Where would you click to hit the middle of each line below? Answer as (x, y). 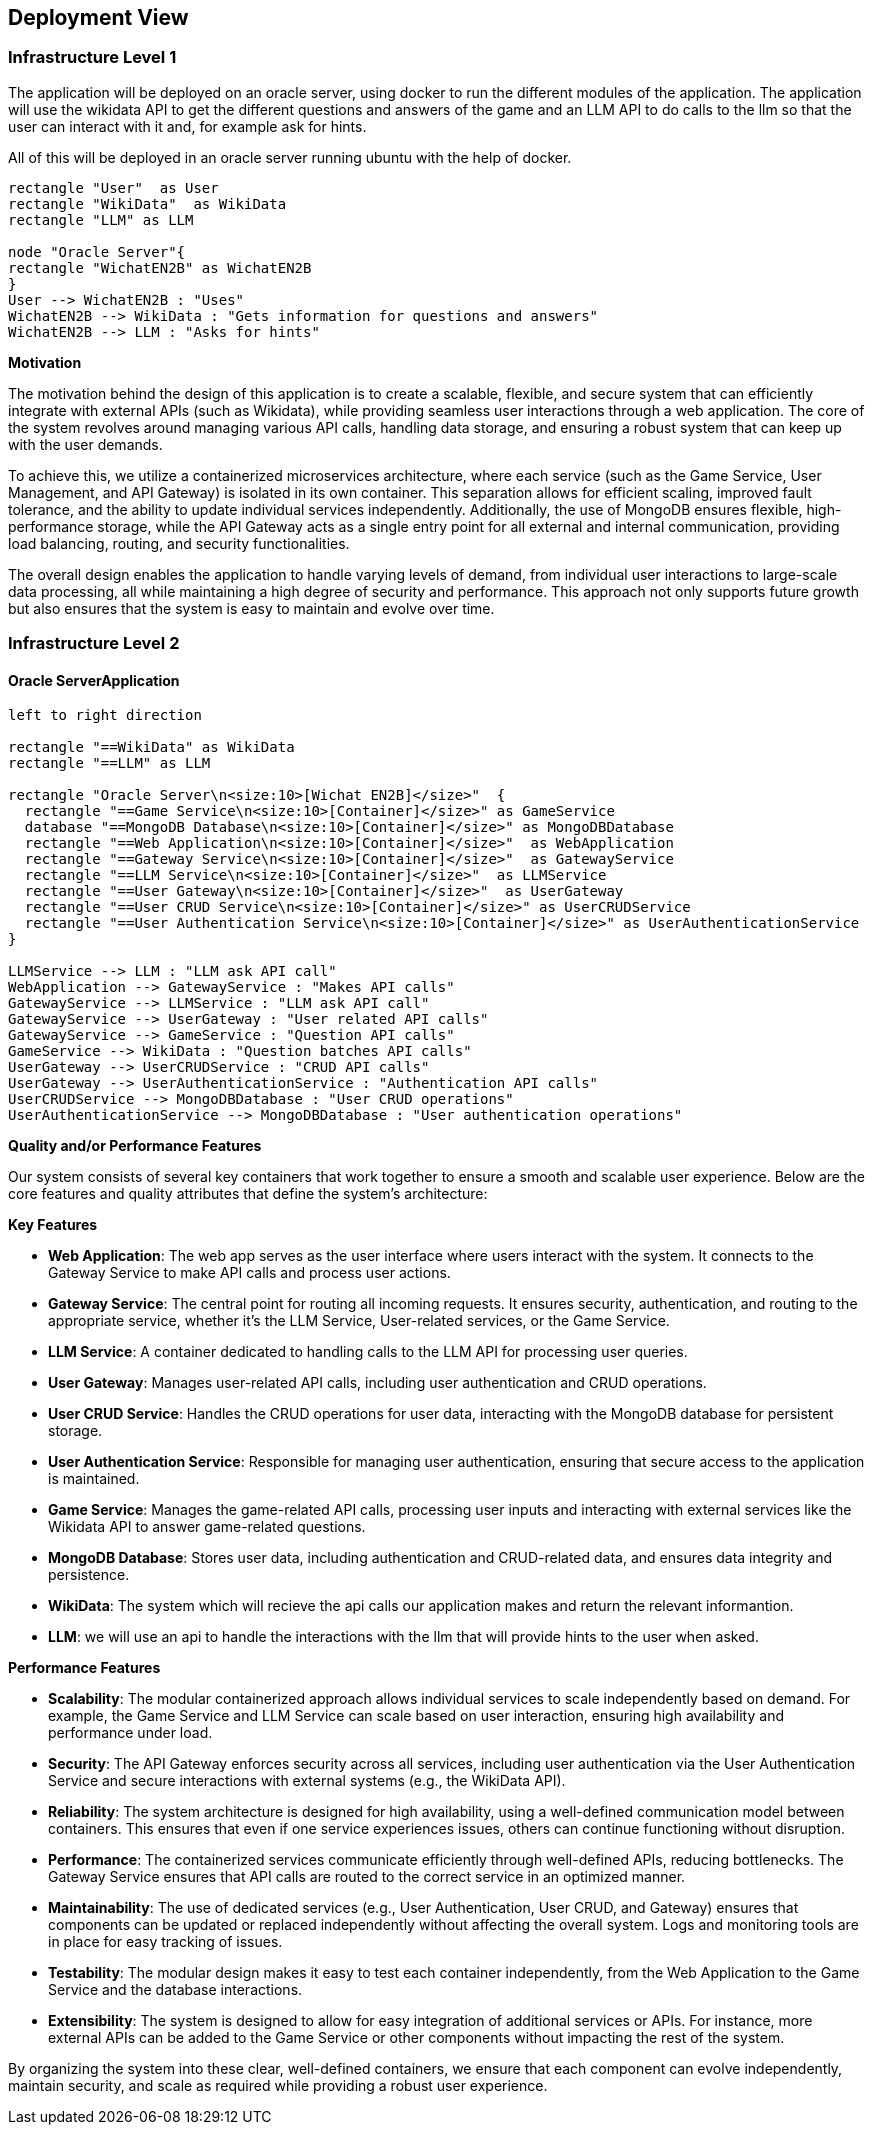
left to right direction (105, 715)
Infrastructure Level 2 (94, 643)
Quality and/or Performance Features (135, 1146)
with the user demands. (85, 444)
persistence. (89, 1575)
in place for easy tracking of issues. (165, 1942)
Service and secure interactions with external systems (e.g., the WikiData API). (307, 1781)
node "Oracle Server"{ (97, 251)
